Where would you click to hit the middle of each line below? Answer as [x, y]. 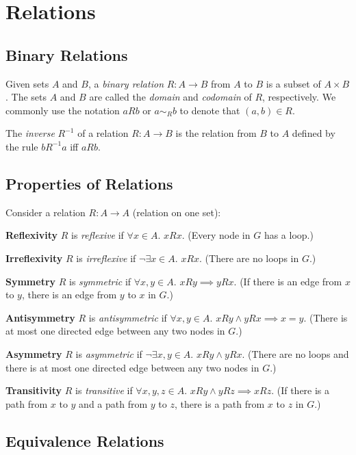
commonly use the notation [63, 110]
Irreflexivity [34, 258]
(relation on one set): [177, 212]
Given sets [27, 83]
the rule [22, 146]
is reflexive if [98, 235]
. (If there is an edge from [288, 281]
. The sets [26, 97]
